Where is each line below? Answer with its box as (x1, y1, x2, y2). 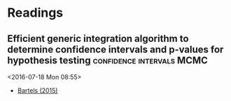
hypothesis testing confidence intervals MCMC (7, 54, 209, 66)
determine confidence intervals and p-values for (7, 43, 224, 55)
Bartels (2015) (17, 86, 58, 95)
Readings (7, 5, 64, 21)
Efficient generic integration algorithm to (7, 33, 189, 45)
